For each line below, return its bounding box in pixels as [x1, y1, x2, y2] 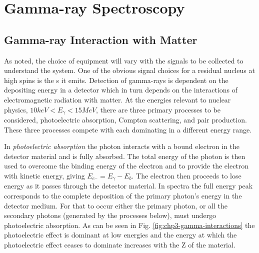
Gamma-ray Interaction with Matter [4, 31, 197, 47]
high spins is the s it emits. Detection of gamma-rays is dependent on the [4, 74, 228, 85]
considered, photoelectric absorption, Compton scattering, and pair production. [4, 114, 247, 124]
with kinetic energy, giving [4, 170, 85, 180]
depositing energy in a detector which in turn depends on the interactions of [4, 84, 238, 95]
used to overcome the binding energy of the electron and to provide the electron [4, 160, 249, 171]
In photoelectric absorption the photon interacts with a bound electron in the [4, 141, 240, 151]
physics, [4, 104, 28, 114]
